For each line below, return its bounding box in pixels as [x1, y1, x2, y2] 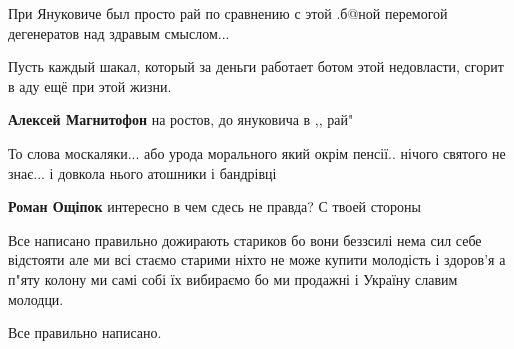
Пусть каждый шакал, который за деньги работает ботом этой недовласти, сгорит [8, 56, 504, 77]
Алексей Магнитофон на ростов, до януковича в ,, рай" [8, 109, 354, 130]
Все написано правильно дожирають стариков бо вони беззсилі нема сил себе [8, 229, 482, 250]
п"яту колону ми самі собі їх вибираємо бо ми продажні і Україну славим [8, 268, 458, 289]
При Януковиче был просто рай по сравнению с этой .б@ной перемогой [8, 3, 448, 23]
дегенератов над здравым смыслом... [8, 22, 230, 43]
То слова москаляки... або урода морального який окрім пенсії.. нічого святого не [8, 142, 506, 163]
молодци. [8, 288, 64, 309]
